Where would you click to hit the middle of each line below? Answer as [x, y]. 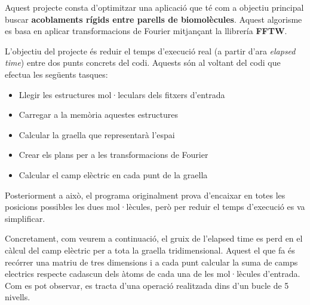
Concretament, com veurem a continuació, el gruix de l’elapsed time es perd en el [154, 238]
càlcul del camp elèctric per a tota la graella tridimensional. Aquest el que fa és [150, 250]
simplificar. [25, 218]
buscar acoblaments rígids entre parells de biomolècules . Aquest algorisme [154, 19]
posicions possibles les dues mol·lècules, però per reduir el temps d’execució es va [155, 207]
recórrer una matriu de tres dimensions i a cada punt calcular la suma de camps [151, 262]
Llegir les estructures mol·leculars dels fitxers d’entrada [122, 94]
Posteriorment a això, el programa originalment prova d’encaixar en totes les [145, 195]
